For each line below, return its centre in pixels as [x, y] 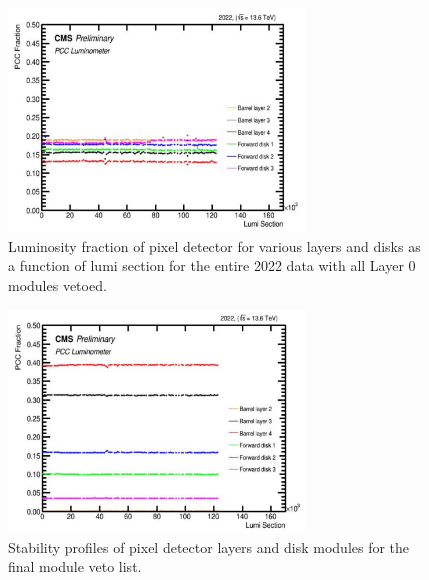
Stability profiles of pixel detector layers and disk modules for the [209, 546]
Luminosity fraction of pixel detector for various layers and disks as [214, 245]
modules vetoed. [57, 285]
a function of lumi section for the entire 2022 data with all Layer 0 [212, 265]
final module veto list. [75, 566]
